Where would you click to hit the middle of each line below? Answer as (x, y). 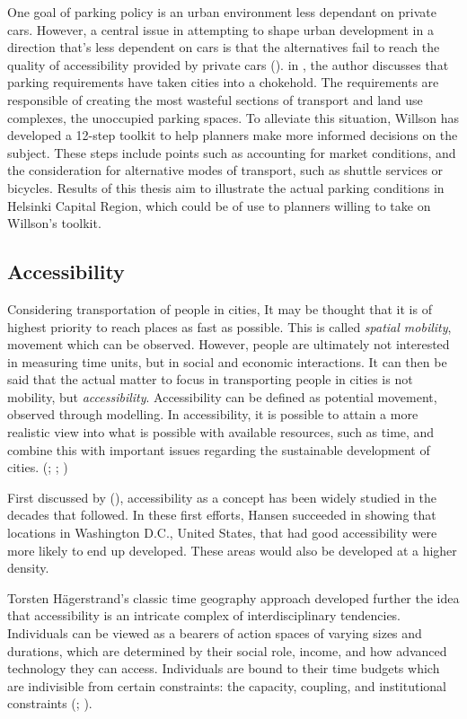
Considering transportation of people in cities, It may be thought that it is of (220, 308)
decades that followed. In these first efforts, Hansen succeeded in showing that (222, 515)
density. (28, 568)
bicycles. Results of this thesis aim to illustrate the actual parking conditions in (226, 187)
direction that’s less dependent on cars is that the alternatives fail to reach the (224, 47)
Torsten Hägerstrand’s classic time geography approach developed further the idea (233, 597)
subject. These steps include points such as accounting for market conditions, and (232, 152)
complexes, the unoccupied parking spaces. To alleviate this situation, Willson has (233, 117)
